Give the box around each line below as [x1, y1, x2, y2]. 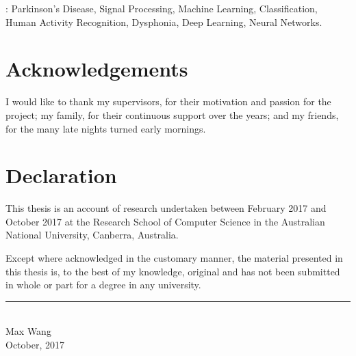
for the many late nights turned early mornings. [5, 121, 206, 135]
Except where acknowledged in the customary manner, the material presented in [5, 251, 343, 264]
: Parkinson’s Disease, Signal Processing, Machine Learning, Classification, [5, 1, 318, 15]
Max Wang [5, 324, 51, 338]
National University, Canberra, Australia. [5, 228, 179, 242]
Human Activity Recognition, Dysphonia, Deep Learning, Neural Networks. [5, 14, 322, 29]
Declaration [5, 161, 117, 189]
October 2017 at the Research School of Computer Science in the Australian [5, 214, 325, 228]
